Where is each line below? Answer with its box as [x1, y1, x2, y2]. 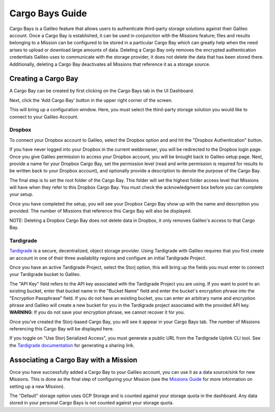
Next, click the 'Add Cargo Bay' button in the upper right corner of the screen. [9, 97, 173, 103]
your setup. [9, 191, 34, 197]
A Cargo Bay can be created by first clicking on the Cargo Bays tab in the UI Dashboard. [9, 88, 195, 94]
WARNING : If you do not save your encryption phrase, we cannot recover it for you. [9, 309, 185, 316]
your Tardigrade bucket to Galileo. [9, 271, 81, 277]
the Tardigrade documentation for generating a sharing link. [9, 342, 135, 348]
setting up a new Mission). [9, 383, 65, 390]
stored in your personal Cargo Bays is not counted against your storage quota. [9, 400, 174, 406]
